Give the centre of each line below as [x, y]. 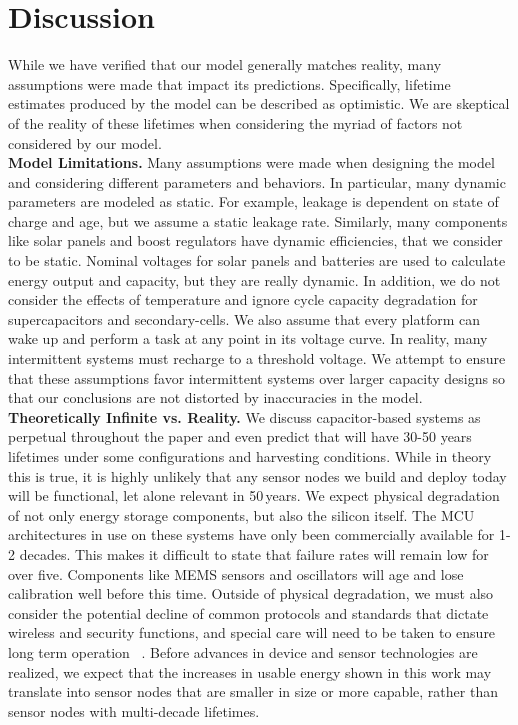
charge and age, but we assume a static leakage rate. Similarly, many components [258, 220]
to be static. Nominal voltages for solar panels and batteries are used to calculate [257, 260]
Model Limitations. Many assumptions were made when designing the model [251, 162]
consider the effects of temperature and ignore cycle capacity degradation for [243, 299]
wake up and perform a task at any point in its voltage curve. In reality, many [248, 338]
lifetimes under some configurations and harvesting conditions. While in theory [250, 456]
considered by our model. [85, 142]
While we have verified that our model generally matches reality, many [225, 64]
